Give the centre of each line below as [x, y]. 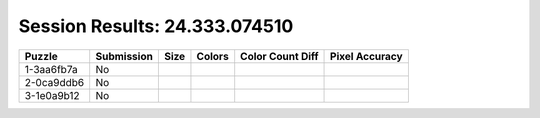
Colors [212, 56]
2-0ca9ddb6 [54, 82]
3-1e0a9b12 [52, 95]
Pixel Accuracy [367, 56]
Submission [124, 56]
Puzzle [41, 56]
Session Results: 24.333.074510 [156, 26]
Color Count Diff [279, 56]
